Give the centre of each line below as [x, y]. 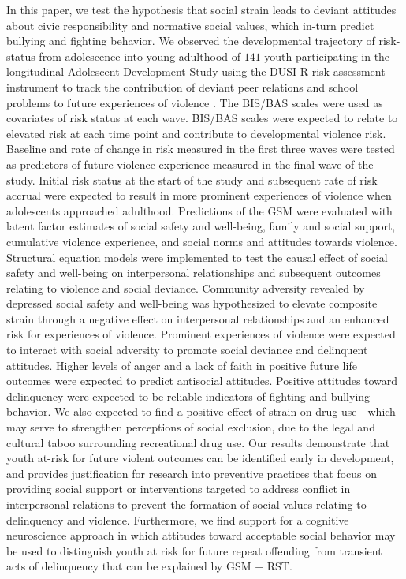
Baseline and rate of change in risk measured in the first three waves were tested [201, 149]
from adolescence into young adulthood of [140, 56]
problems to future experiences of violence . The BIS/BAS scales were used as [195, 102]
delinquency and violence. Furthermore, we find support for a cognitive [178, 519]
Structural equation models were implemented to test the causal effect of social [197, 257]
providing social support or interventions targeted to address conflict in [179, 489]
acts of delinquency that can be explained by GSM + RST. [149, 566]
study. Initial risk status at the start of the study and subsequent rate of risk [192, 179]
